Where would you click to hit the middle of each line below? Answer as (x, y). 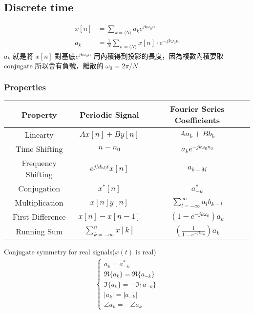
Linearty (39, 135)
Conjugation (39, 188)
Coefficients (197, 120)
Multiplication (39, 203)
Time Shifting (39, 149)
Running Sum (39, 231)
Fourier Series (197, 109)
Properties (25, 87)
